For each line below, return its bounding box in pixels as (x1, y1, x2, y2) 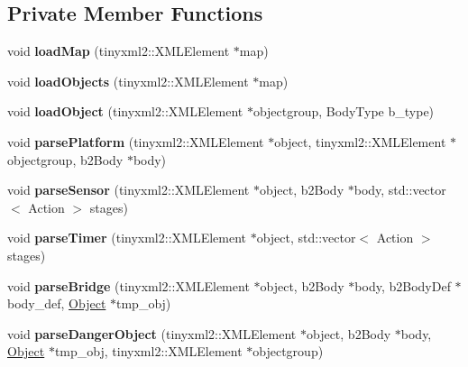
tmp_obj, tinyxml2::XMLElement (54, 342, 243, 361)
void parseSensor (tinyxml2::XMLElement (7, 180, 250, 199)
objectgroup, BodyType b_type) (252, 102, 435, 121)
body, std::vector (353, 180, 446, 199)
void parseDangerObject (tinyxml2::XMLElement (7, 324, 297, 343)
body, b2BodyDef (354, 276, 451, 295)
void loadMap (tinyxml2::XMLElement (7, 41, 230, 60)
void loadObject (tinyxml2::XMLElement (7, 102, 243, 121)
